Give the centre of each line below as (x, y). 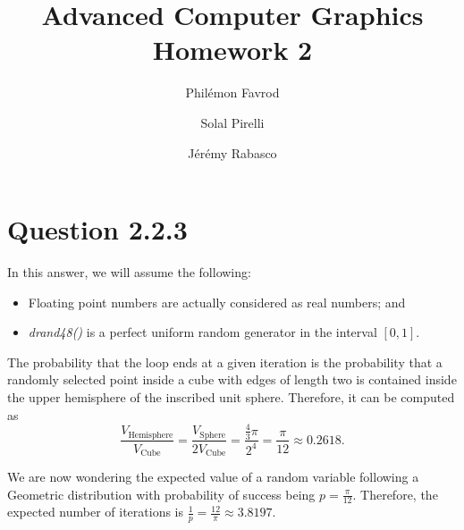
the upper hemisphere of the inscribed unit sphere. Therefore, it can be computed (231, 397)
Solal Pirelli (232, 122)
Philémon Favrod (232, 93)
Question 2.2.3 (97, 229)
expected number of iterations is (96, 512)
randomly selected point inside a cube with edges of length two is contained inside (232, 379)
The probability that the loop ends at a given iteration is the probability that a (225, 362)
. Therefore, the (395, 494)
